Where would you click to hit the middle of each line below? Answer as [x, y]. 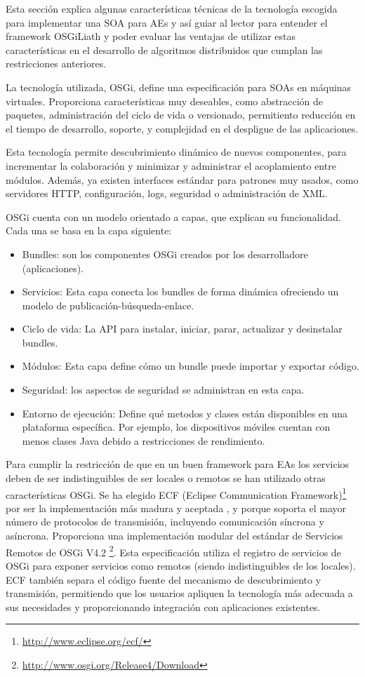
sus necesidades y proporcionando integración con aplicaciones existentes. [163, 606]
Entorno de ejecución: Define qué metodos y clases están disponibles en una [185, 413]
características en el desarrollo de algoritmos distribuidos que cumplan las [164, 49]
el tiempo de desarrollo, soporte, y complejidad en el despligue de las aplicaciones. [182, 128]
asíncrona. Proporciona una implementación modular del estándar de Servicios [174, 536]
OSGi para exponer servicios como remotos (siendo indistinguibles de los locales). [181, 565]
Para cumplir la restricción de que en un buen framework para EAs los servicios [178, 464]
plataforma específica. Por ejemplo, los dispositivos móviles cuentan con [176, 427]
